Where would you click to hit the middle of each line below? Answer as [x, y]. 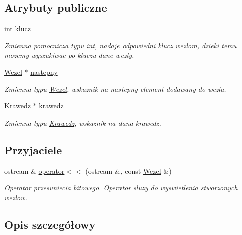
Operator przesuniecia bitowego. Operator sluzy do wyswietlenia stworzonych [121, 188]
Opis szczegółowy [50, 224]
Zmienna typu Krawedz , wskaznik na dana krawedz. [83, 122]
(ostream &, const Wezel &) [129, 170]
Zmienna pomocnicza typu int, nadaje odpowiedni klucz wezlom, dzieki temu [120, 45]
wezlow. [16, 197]
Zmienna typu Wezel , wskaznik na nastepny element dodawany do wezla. [115, 89]
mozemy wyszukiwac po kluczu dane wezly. [69, 55]
